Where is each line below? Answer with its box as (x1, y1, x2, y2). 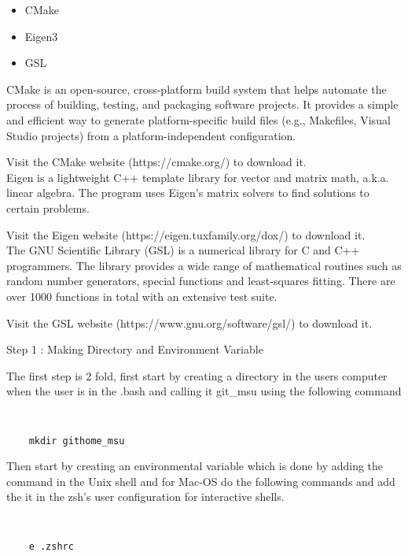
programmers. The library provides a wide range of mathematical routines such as (6, 257, 402, 273)
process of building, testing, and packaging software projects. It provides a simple (6, 96, 399, 113)
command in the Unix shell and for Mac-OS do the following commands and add (6, 473, 395, 489)
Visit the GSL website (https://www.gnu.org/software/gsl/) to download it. (6, 314, 373, 331)
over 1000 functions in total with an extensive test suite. (6, 287, 278, 304)
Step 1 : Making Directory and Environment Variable (6, 341, 263, 358)
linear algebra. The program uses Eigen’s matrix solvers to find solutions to (6, 184, 369, 201)
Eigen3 (24, 28, 58, 44)
